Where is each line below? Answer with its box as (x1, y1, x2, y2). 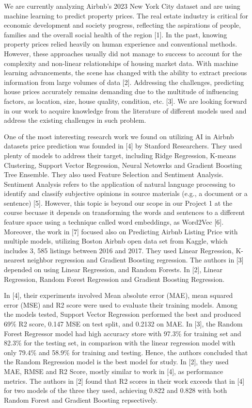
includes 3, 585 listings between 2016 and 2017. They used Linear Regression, (4, 245, 234, 255)
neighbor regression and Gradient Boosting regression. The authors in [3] (27, 255, 244, 265)
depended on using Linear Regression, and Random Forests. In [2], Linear (4, 264, 223, 275)
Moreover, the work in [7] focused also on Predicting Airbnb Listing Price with (4, 226, 238, 236)
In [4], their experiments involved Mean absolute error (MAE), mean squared (4, 290, 233, 300)
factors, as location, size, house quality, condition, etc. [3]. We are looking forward (4, 96, 247, 106)
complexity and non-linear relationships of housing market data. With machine (4, 58, 238, 68)
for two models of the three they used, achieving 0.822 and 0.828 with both (4, 385, 227, 395)
